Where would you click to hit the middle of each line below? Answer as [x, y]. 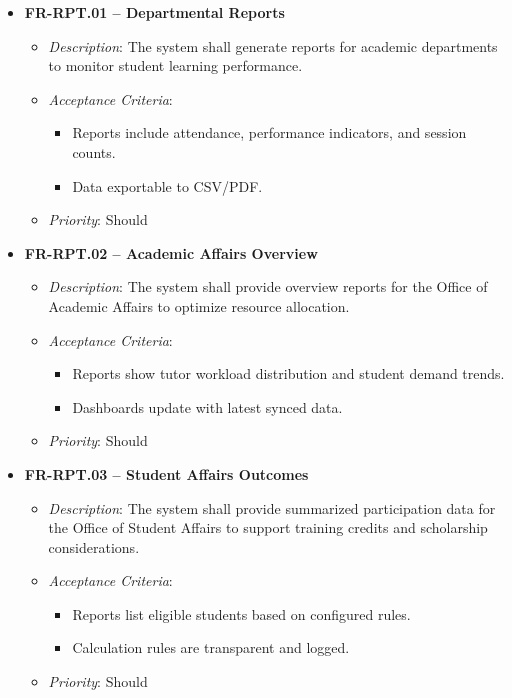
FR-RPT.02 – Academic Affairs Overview [171, 252]
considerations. [94, 546]
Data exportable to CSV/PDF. [167, 185]
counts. [94, 151]
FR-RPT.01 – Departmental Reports [154, 12]
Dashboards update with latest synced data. [207, 406]
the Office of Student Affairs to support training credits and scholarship [268, 527]
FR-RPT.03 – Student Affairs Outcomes [166, 473]
